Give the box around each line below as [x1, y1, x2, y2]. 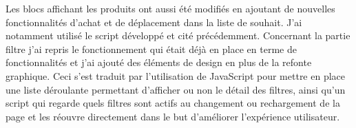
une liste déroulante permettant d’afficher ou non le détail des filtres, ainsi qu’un [6, 82, 346, 96]
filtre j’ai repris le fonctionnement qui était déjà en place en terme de [6, 41, 297, 56]
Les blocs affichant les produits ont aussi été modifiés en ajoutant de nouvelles [6, 1, 335, 15]
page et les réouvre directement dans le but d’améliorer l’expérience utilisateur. [6, 109, 340, 123]
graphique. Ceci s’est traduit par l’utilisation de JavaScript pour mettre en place [6, 68, 346, 83]
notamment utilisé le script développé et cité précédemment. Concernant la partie [6, 28, 350, 43]
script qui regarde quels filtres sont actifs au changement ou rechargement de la [6, 96, 340, 110]
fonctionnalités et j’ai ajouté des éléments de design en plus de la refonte [6, 55, 312, 70]
